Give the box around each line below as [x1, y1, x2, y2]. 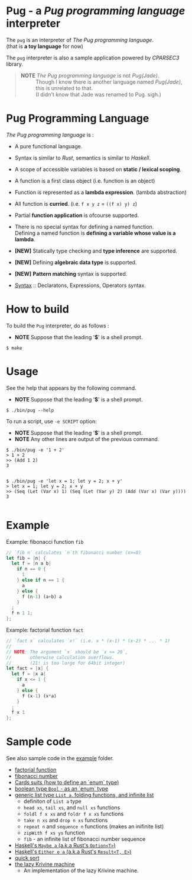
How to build [6, 302, 69, 316]
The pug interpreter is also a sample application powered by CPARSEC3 [6, 54, 180, 61]
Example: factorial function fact [6, 627, 84, 634]
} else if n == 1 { [17, 577, 65, 584]
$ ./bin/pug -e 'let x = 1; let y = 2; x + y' [6, 478, 123, 484]
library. [6, 60, 24, 68]
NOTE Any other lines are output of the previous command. [14, 435, 160, 442]
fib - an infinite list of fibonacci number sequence [23, 836, 146, 843]
